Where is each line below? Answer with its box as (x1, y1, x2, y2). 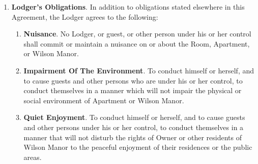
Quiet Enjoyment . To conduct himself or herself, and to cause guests (23, 112, 245, 122)
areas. (23, 151, 42, 162)
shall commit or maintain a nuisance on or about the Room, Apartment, (23, 38, 250, 49)
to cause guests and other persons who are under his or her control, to (23, 75, 243, 86)
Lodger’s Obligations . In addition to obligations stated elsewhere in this (11, 2, 245, 12)
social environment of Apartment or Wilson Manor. (23, 95, 184, 105)
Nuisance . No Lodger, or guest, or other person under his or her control (23, 28, 251, 39)
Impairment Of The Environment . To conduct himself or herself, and (23, 65, 254, 75)
